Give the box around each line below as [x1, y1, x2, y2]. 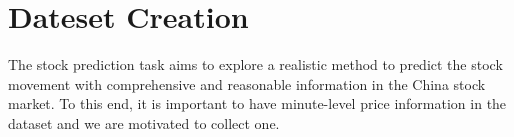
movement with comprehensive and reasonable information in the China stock [8, 73, 486, 94]
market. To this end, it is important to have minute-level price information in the [8, 93, 507, 114]
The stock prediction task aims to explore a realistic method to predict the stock [8, 54, 503, 75]
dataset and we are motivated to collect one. [8, 112, 280, 133]
